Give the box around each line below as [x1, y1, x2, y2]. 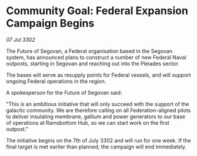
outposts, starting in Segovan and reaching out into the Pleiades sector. [6, 60, 179, 67]
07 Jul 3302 [6, 36, 35, 43]
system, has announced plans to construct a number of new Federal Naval [6, 54, 186, 61]
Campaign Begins [6, 16, 95, 30]
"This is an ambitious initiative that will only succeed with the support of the [6, 100, 189, 107]
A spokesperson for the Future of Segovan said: [6, 89, 122, 96]
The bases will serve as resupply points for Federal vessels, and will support [6, 71, 191, 78]
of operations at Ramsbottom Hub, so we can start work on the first [6, 119, 169, 126]
